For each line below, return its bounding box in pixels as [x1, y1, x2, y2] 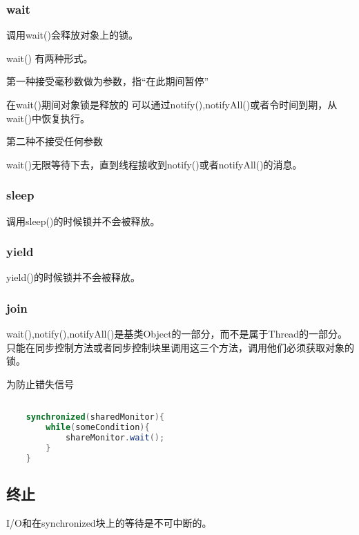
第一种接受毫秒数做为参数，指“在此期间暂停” [6, 74, 209, 88]
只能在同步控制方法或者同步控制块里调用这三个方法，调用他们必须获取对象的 [6, 340, 354, 354]
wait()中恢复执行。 [6, 110, 90, 125]
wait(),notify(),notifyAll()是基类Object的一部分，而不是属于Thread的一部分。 [6, 327, 348, 341]
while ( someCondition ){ [46, 422, 150, 433]
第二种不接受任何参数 [6, 134, 103, 148]
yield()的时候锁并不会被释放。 [6, 270, 141, 284]
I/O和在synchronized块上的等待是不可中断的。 [6, 515, 212, 529]
